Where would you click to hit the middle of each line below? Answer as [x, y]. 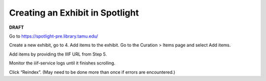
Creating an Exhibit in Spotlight [74, 13]
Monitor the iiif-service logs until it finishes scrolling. [62, 63]
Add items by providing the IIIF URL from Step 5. [58, 54]
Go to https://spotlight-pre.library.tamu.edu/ [54, 36]
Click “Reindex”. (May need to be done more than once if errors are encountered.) [92, 72]
